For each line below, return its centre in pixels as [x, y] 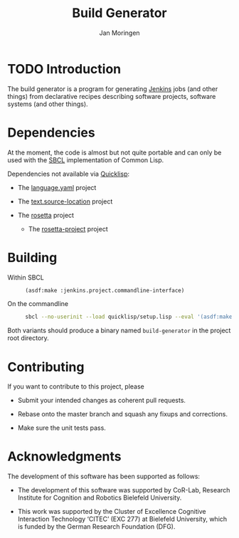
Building [32, 257]
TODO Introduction [64, 69]
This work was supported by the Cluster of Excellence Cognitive [112, 512]
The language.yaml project [57, 187]
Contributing [46, 367]
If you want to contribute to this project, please [76, 386]
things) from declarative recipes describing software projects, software [112, 96]
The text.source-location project [65, 201]
